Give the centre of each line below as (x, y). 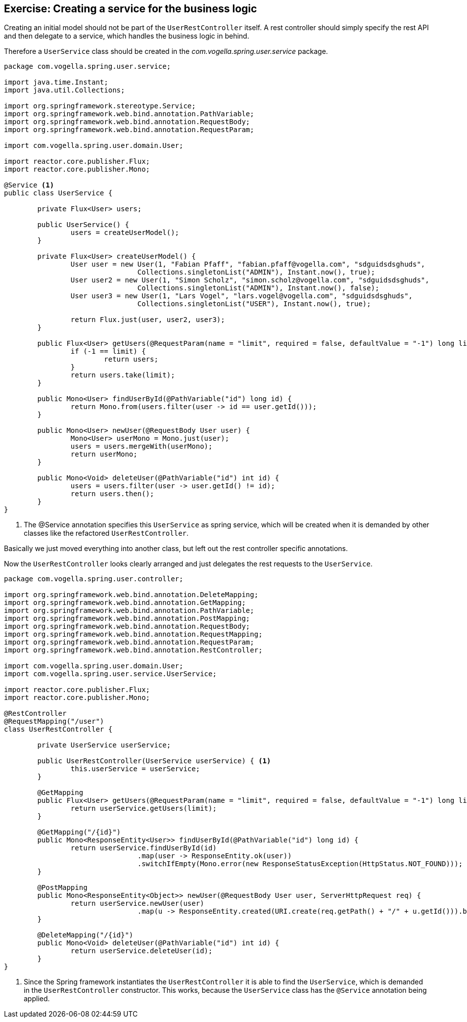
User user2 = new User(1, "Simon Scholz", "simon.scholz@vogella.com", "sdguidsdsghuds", (250, 280)
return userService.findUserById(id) (143, 848)
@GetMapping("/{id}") (79, 832)
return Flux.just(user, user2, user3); (148, 320)
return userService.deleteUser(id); (141, 951)
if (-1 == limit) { (108, 351)
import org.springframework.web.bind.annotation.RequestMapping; (133, 634)
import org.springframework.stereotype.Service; (100, 106)
